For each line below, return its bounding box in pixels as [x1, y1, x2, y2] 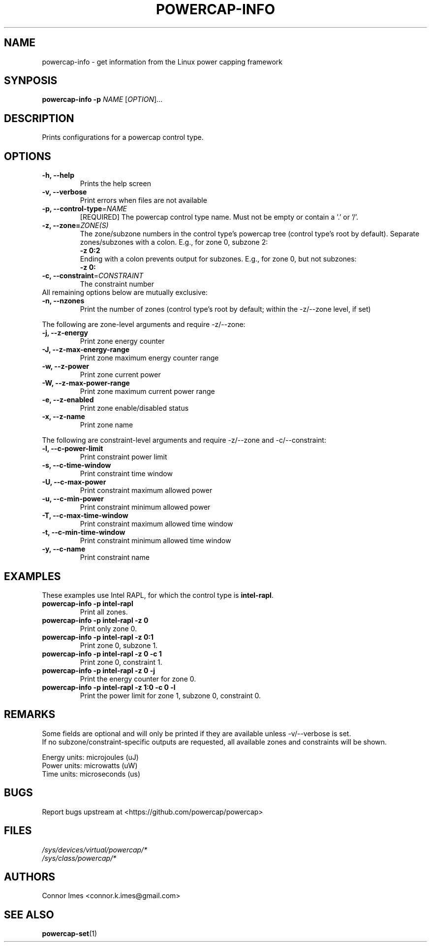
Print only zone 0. [80, 624, 137, 633]
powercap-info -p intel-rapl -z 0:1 [42, 632, 154, 641]
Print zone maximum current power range [80, 387, 215, 396]
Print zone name [80, 421, 133, 429]
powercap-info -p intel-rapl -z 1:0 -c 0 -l [42, 683, 176, 691]
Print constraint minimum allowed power [80, 503, 211, 512]
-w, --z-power [42, 362, 90, 371]
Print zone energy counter [80, 337, 165, 346]
